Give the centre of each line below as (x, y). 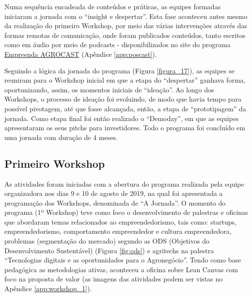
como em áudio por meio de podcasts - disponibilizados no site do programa (118, 44)
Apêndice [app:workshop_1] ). (48, 288)
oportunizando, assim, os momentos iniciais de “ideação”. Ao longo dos (109, 89)
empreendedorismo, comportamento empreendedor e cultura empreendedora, (118, 231)
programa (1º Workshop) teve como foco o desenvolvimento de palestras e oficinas (126, 212)
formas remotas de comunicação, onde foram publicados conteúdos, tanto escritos (125, 35)
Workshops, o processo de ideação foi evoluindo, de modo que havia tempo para (123, 99)
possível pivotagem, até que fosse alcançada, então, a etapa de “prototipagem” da (125, 108)
